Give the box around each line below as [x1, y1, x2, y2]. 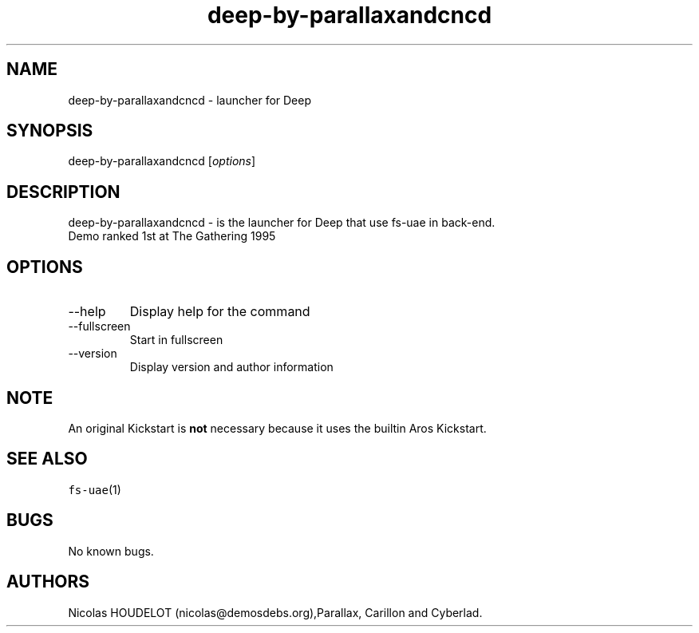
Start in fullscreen [129, 333, 223, 347]
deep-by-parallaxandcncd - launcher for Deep [68, 93, 312, 107]
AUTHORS [6, 572, 90, 592]
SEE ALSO [6, 449, 88, 469]
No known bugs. [68, 544, 154, 558]
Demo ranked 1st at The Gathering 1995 [68, 229, 276, 243]
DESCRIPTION [6, 181, 120, 202]
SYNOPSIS [6, 121, 93, 141]
